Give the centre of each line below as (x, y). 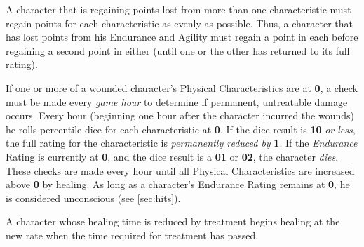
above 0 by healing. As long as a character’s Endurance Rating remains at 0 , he (178, 184)
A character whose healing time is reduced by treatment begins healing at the (173, 221)
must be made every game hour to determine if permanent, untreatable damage (177, 101)
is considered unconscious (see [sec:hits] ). (93, 198)
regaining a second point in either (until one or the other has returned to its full (178, 50)
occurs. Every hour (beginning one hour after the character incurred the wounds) (180, 115)
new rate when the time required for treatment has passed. (132, 235)
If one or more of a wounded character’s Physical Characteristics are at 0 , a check (182, 87)
